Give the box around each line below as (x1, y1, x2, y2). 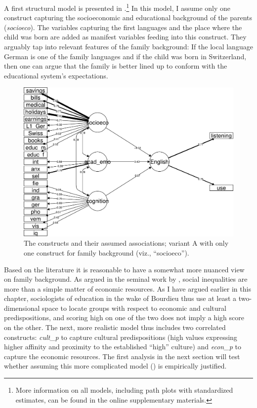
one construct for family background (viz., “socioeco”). (24, 247, 189, 258)
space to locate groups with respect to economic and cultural (42, 302, 226, 313)
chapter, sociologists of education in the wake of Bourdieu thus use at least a (4, 293, 237, 303)
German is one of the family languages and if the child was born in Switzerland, (4, 51, 247, 61)
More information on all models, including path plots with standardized (15, 385, 233, 395)
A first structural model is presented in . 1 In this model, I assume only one (4, 1, 231, 13)
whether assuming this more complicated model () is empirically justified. (4, 361, 227, 371)
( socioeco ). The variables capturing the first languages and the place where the (4, 22, 242, 32)
